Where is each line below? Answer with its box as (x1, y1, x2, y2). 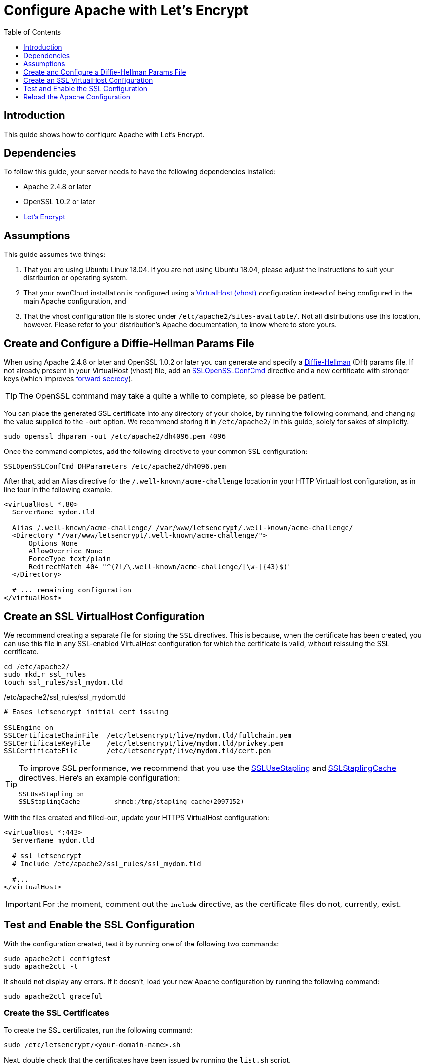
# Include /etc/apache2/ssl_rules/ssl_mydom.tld (12, 859, 201, 867)
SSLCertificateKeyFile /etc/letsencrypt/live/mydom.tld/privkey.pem (4, 739, 284, 747)
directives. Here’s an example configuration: (19, 772, 180, 783)
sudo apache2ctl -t (4, 962, 78, 970)
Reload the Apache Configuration (23, 92, 130, 101)
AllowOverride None (28, 547, 103, 555)
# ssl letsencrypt (12, 851, 82, 860)
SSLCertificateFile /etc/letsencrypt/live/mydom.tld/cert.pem (4, 747, 271, 755)
